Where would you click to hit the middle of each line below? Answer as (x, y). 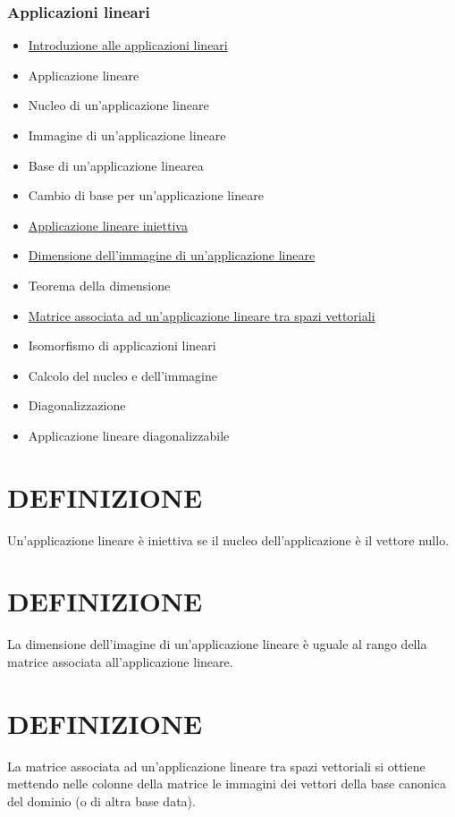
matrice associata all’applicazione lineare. (120, 661)
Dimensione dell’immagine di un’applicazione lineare (172, 255)
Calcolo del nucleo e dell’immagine (122, 375)
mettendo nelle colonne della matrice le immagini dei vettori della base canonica (227, 783)
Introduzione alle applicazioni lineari (128, 45)
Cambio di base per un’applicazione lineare (146, 195)
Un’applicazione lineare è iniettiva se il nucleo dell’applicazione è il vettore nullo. (228, 539)
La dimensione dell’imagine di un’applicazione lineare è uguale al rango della (217, 644)
